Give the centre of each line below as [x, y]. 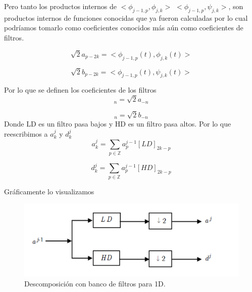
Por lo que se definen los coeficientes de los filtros [80, 90]
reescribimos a [26, 133]
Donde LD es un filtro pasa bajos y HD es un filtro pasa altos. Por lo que [118, 124]
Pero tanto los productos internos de [60, 6]
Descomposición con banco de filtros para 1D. [95, 283]
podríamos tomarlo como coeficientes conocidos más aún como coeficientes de [124, 28]
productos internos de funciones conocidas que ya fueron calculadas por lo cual [126, 17]
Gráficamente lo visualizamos [49, 191]
